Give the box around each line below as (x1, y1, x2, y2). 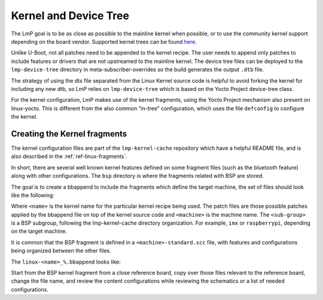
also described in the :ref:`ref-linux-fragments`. (11, 153, 128, 160)
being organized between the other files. (11, 247, 112, 254)
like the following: (11, 192, 55, 199)
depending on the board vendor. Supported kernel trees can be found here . (11, 38, 197, 45)
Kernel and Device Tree (11, 9, 130, 22)
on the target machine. (11, 228, 67, 235)
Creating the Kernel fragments (11, 129, 127, 139)
